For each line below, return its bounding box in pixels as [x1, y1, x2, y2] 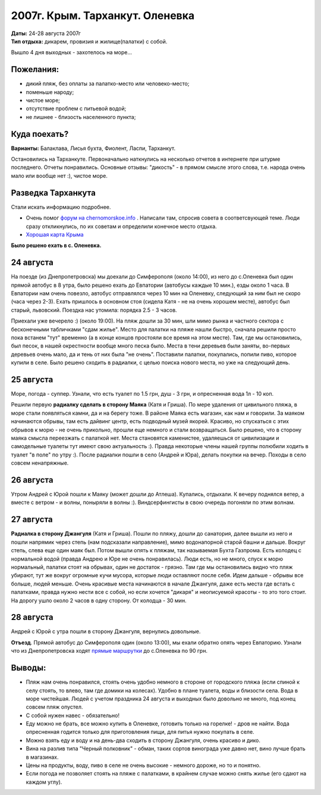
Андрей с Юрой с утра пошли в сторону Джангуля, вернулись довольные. [11, 628, 201, 635]
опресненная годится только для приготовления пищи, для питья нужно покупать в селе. [26, 728, 255, 735]
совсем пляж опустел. [26, 703, 83, 711]
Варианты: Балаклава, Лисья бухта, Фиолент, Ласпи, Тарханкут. [11, 145, 176, 152]
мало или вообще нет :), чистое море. [11, 172, 108, 179]
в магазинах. [26, 753, 59, 760]
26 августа [11, 475, 53, 485]
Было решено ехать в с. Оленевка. [11, 242, 102, 249]
